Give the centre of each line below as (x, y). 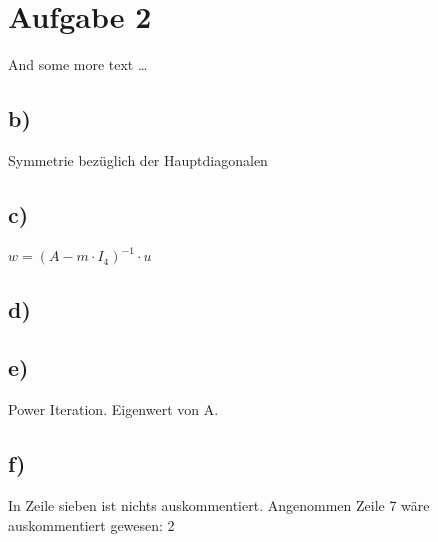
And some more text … (78, 64)
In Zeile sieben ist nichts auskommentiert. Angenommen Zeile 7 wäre (219, 505)
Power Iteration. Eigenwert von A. (113, 409)
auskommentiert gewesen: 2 (91, 524)
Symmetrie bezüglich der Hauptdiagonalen (138, 159)
